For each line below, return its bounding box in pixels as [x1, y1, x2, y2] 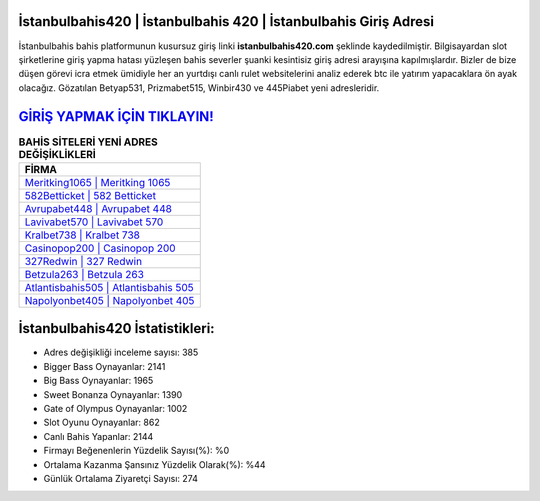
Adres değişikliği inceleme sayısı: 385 [43, 346, 199, 359]
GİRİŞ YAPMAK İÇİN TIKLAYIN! [18, 108, 214, 125]
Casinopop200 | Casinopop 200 [24, 241, 176, 255]
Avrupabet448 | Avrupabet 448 [24, 201, 172, 215]
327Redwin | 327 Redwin [24, 254, 143, 268]
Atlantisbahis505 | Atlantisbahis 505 [24, 280, 194, 294]
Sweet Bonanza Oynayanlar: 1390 [43, 388, 183, 400]
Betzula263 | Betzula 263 [24, 267, 145, 281]
